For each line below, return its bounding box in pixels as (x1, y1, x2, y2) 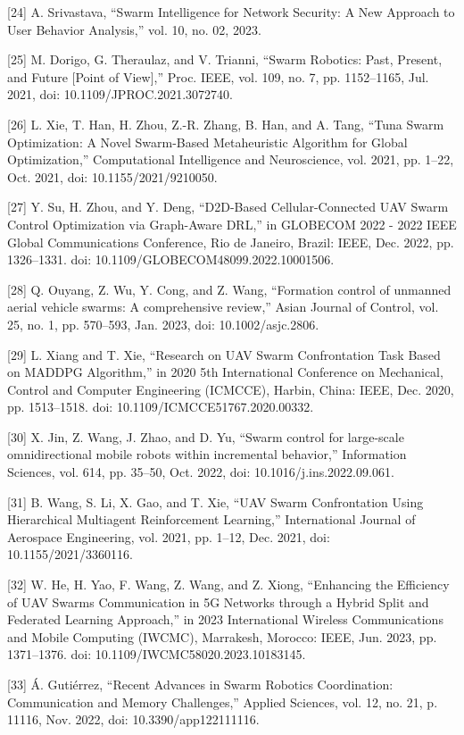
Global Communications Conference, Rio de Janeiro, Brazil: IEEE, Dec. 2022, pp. (7, 232, 454, 251)
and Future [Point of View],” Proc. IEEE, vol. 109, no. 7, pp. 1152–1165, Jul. (7, 67, 429, 86)
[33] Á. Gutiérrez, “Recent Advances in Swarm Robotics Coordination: (7, 675, 394, 693)
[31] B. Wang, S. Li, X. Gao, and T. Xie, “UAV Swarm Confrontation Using (7, 492, 424, 511)
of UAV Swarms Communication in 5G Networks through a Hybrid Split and (7, 592, 429, 611)
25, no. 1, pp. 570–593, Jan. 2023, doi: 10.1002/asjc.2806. (7, 314, 319, 333)
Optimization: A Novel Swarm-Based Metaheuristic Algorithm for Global (7, 132, 408, 151)
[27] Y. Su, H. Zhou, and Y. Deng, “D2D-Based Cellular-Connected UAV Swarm (7, 197, 449, 216)
